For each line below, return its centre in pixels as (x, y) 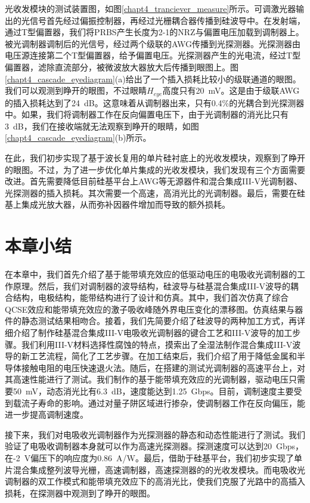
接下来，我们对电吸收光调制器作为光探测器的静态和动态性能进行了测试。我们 (155, 434)
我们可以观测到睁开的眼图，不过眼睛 (76, 90)
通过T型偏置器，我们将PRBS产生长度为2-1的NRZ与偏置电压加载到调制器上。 (154, 32)
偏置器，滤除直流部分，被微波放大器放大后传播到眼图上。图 (122, 67)
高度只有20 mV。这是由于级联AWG (231, 90)
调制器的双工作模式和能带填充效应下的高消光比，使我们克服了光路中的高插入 (155, 481)
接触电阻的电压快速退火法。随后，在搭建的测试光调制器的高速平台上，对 (163, 367)
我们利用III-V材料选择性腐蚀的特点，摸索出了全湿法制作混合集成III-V (157, 344)
